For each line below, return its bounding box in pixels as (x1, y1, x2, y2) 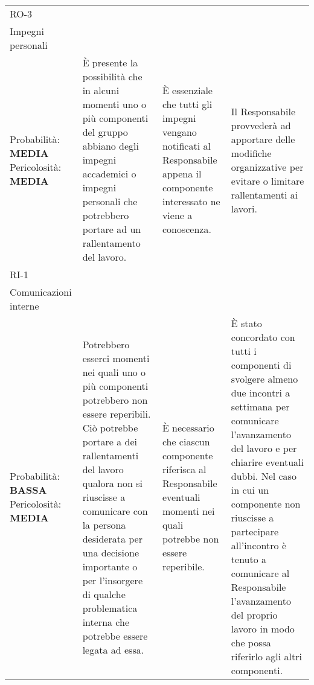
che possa (231, 636, 271, 649)
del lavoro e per (231, 441, 297, 455)
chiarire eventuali (231, 455, 304, 469)
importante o (82, 559, 138, 573)
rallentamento (82, 236, 141, 250)
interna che (82, 614, 130, 629)
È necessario (162, 420, 214, 435)
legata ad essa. (82, 642, 144, 657)
